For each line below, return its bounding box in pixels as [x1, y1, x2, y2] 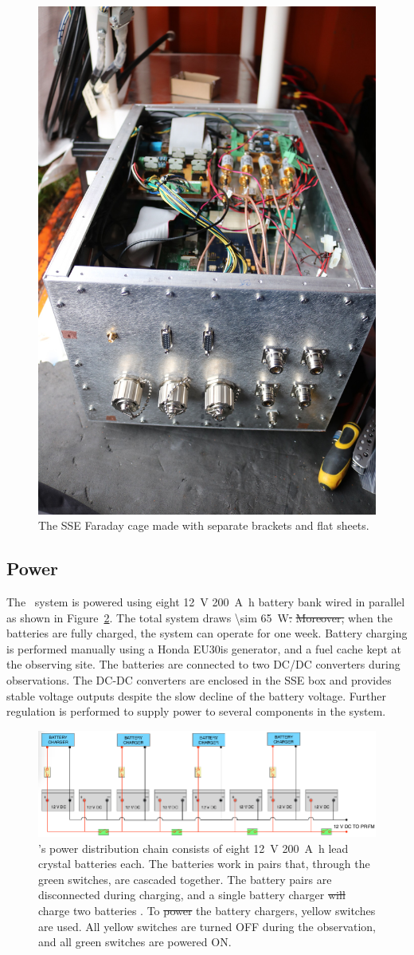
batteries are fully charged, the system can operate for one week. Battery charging [6, 625, 408, 641]
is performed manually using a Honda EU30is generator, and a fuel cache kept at [6, 640, 402, 657]
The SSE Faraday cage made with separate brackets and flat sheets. [38, 517, 369, 534]
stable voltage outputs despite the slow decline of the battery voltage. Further [6, 687, 387, 704]
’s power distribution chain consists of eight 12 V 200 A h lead [38, 839, 349, 856]
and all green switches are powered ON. [38, 933, 232, 950]
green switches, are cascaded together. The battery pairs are [38, 870, 332, 887]
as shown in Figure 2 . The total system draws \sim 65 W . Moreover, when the [6, 609, 393, 625]
